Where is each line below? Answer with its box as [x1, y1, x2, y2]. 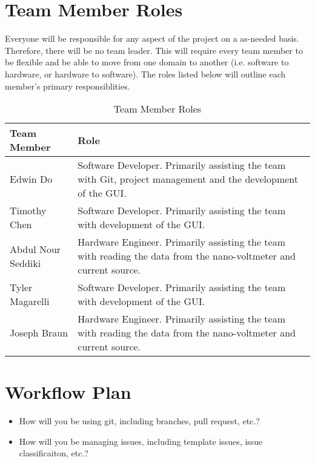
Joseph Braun [10, 326, 68, 340]
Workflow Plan [5, 379, 131, 404]
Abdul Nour [10, 241, 61, 256]
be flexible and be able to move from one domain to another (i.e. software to [5, 56, 289, 68]
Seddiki [10, 255, 41, 270]
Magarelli [10, 294, 50, 309]
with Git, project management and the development [78, 172, 298, 186]
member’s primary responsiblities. [5, 79, 130, 92]
